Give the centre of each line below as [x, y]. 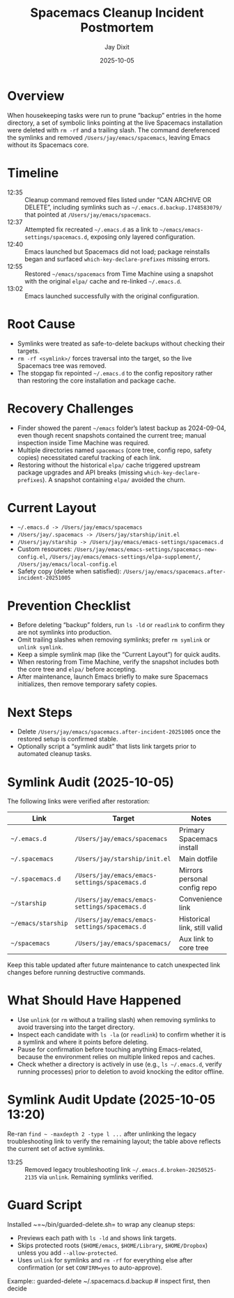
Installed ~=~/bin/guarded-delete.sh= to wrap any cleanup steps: [101, 1225]
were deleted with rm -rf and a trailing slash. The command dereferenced [114, 130]
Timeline [33, 173]
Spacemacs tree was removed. [62, 365]
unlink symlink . [40, 647]
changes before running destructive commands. [76, 973]
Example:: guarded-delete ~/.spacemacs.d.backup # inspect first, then [109, 1281]
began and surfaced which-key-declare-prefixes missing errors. [117, 258]
